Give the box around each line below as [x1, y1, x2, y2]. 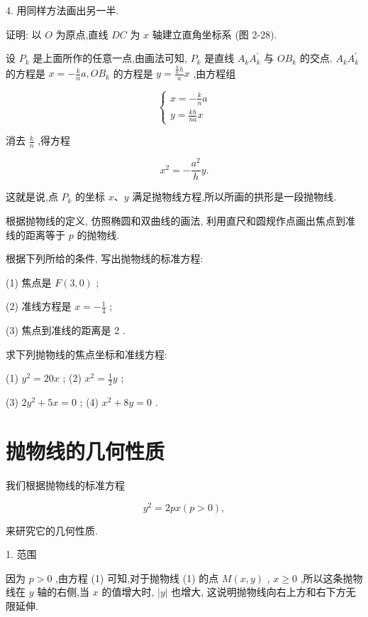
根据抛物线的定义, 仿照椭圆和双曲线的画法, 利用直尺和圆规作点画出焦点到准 [6, 213, 356, 227]
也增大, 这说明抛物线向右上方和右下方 [171, 584, 346, 599]
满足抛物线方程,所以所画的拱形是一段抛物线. [132, 189, 337, 204]
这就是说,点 [6, 189, 58, 204]
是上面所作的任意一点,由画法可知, [33, 50, 188, 65]
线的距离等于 [6, 227, 65, 242]
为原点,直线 [55, 26, 108, 41]
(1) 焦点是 [6, 274, 52, 289]
